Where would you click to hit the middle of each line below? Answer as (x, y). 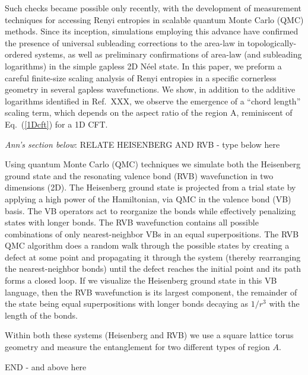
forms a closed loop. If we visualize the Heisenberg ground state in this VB (141, 280)
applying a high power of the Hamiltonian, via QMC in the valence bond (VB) (148, 198)
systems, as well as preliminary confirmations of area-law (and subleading (168, 54)
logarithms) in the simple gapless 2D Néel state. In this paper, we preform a (143, 66)
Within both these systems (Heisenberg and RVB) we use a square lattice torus (149, 335)
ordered (18, 54)
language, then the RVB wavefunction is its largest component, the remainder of (151, 292)
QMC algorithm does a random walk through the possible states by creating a (147, 245)
